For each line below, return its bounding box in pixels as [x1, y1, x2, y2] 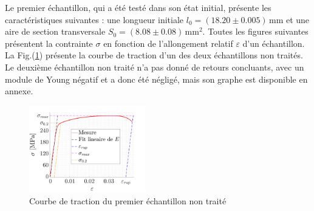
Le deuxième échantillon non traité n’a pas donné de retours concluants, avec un [5, 60, 304, 73]
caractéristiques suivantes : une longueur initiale [5, 13, 184, 26]
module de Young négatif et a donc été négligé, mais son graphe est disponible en [5, 72, 308, 85]
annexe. [5, 85, 33, 97]
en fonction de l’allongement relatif [103, 36, 233, 49]
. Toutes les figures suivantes [202, 25, 309, 38]
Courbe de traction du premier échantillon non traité [29, 195, 227, 207]
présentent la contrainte [5, 36, 93, 49]
